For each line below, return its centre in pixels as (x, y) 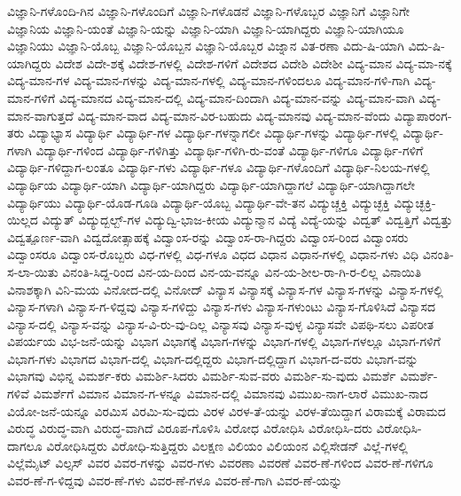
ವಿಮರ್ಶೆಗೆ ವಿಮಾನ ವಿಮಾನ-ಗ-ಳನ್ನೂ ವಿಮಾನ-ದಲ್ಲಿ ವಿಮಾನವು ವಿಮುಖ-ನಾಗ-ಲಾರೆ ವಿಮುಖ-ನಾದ (230, 394)
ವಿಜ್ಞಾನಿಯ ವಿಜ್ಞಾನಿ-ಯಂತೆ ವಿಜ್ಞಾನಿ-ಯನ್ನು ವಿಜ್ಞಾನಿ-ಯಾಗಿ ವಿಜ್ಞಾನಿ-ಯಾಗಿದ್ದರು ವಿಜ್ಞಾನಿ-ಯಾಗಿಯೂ (206, 28)
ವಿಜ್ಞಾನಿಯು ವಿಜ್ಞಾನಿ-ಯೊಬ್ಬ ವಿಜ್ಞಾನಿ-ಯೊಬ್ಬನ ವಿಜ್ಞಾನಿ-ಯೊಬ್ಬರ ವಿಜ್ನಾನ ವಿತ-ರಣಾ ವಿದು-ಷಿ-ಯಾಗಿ (206, 46)
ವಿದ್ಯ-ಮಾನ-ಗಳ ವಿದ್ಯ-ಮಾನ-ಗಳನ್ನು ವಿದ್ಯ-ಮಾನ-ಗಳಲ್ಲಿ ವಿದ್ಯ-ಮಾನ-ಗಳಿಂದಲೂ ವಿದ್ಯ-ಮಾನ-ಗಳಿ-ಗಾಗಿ (209, 80)
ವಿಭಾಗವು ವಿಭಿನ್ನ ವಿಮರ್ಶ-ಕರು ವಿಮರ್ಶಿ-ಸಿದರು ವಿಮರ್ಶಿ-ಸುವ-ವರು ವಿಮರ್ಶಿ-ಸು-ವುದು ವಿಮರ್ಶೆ (202, 376)
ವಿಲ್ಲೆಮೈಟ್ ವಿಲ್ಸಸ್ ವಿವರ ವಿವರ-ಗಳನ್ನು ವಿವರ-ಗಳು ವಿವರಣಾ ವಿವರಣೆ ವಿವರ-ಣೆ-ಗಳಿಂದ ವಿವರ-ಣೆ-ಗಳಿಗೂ (220, 463)
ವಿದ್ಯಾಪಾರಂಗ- (423, 115)
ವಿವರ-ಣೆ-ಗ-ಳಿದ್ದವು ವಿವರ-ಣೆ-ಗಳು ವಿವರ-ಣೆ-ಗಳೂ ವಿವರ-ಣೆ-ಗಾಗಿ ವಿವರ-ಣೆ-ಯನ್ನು (175, 480)
